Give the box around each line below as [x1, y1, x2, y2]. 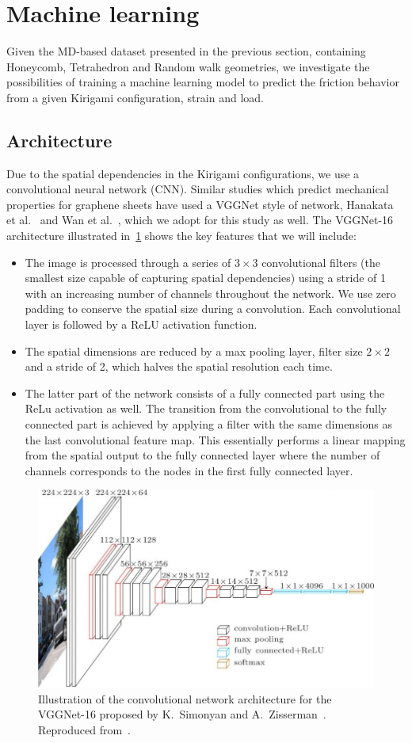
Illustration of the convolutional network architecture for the [38, 690, 332, 707]
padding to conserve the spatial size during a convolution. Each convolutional [25, 300, 401, 317]
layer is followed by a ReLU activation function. [25, 316, 257, 333]
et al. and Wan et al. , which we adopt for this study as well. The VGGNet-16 [6, 211, 394, 228]
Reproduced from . [38, 721, 131, 737]
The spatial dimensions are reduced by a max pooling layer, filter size [25, 342, 363, 359]
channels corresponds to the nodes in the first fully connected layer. [25, 462, 353, 478]
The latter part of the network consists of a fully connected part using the [25, 384, 385, 401]
